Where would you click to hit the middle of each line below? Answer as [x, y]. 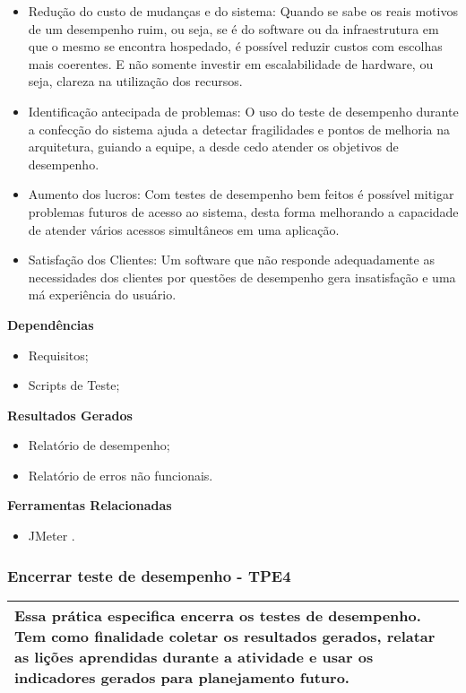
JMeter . [52, 536]
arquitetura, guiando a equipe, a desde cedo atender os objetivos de [213, 147]
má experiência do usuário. [102, 295]
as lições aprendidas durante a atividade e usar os [194, 656]
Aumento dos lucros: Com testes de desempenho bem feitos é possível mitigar [241, 194]
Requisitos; [58, 355]
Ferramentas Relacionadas [90, 505]
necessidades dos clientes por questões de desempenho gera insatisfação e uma [242, 277]
